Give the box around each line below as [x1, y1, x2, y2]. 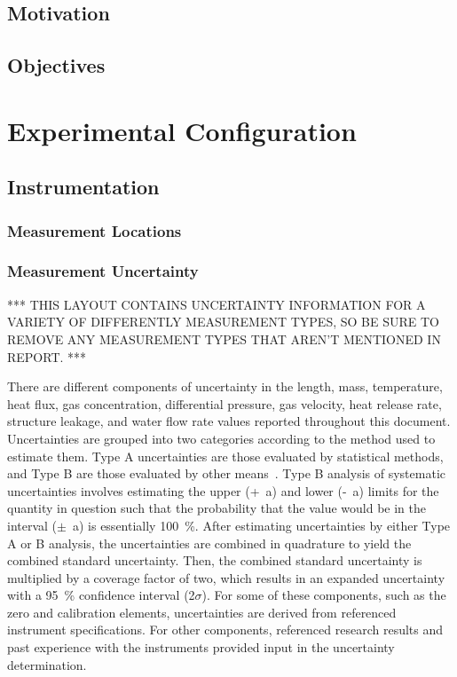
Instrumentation [7, 173, 160, 201]
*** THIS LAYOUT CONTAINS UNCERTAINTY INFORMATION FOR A [7, 295, 426, 313]
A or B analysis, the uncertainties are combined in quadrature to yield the [7, 533, 412, 552]
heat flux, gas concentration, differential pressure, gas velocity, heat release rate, [7, 394, 442, 413]
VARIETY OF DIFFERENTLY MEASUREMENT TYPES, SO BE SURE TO [7, 312, 439, 331]
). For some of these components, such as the [201, 586, 446, 604]
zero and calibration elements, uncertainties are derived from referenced [7, 602, 397, 621]
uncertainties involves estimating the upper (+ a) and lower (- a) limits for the [7, 481, 439, 500]
